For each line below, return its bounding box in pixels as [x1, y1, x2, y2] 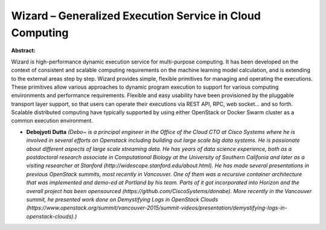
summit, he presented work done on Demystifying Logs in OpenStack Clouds [26, 196, 219, 203]
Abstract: [11, 47, 36, 54]
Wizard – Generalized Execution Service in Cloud [11, 9, 261, 22]
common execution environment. [11, 117, 94, 124]
